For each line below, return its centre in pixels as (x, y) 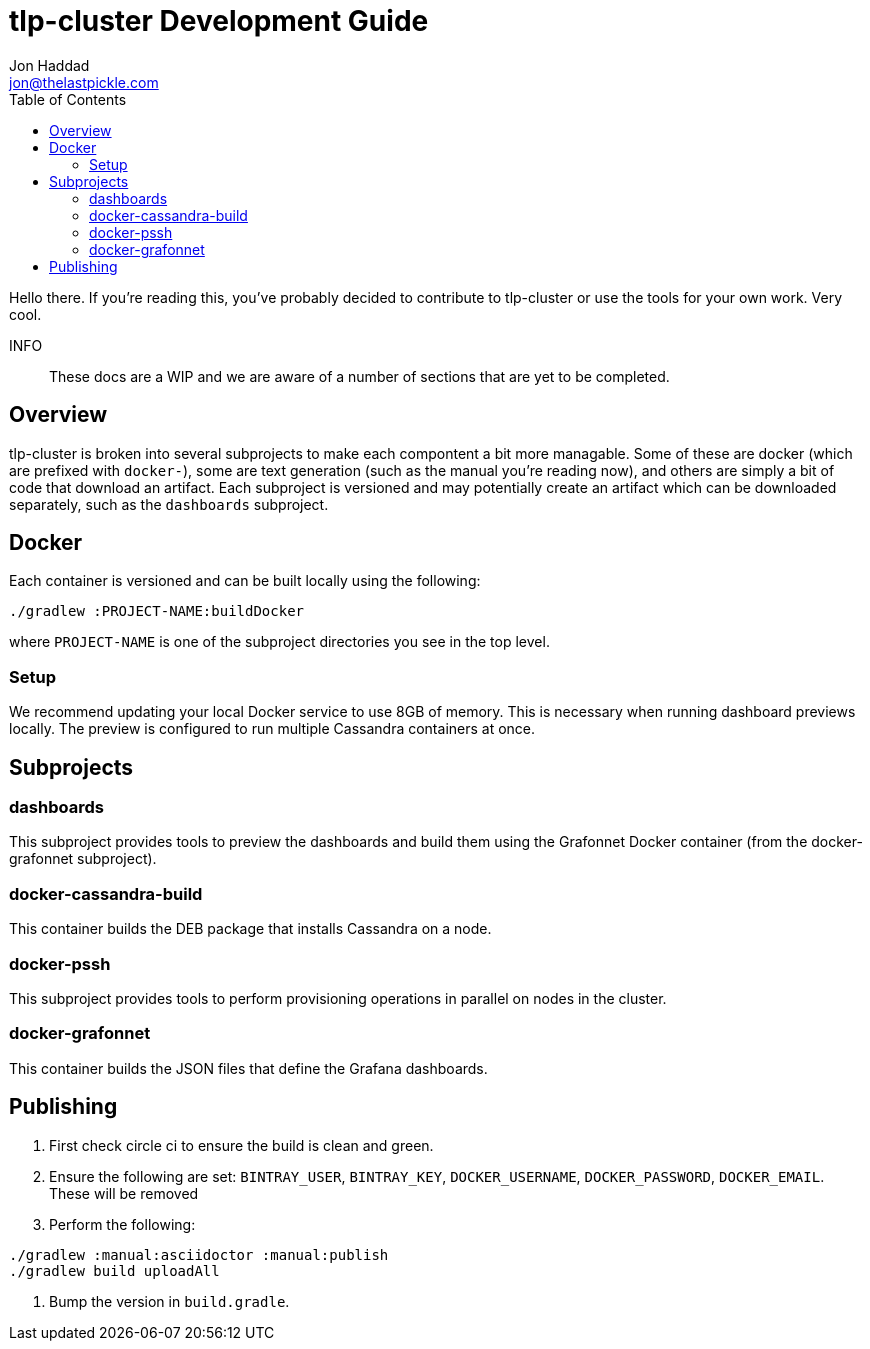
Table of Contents (68, 99)
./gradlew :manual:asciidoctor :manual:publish (199, 1254)
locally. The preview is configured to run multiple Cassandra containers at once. (272, 729)
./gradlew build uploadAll (114, 1270)
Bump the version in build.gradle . (169, 1301)
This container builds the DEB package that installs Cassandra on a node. (250, 929)
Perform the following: (122, 1224)
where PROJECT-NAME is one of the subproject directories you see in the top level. (279, 642)
